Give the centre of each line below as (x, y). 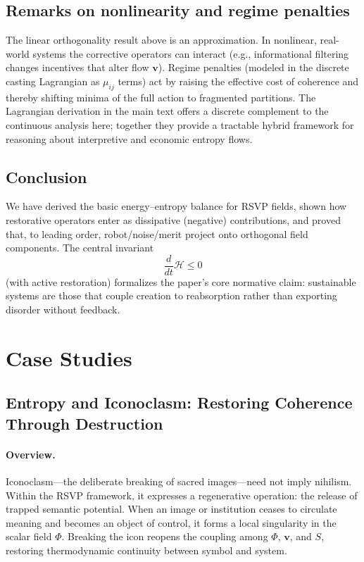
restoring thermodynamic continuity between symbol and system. (146, 550)
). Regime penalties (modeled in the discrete (253, 67)
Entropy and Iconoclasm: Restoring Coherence (179, 402)
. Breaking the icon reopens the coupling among (165, 536)
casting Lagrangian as (53, 81)
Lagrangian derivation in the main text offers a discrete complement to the (167, 111)
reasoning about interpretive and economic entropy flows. (129, 138)
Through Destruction (84, 423)
